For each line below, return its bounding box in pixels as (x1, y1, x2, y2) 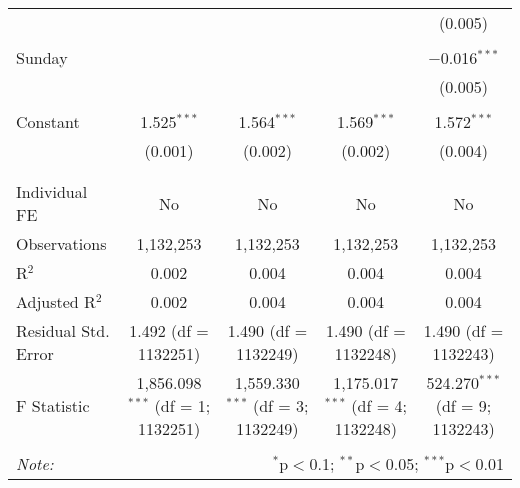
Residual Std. (16, 319, 110, 342)
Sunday (16, 46, 68, 69)
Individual (16, 180, 88, 203)
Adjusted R (16, 290, 96, 313)
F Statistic (16, 394, 90, 417)
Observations (16, 232, 107, 255)
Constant (16, 110, 80, 133)
